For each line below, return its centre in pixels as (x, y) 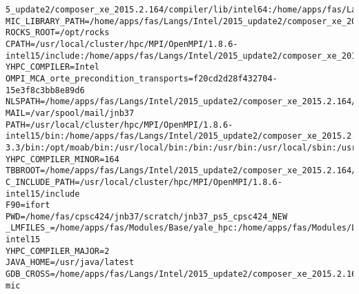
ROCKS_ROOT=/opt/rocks (58, 33)
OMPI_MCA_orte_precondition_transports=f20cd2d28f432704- (142, 78)
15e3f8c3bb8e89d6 (45, 90)
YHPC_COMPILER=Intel (53, 67)
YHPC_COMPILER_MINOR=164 (62, 159)
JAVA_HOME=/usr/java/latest (70, 263)
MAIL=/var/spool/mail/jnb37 (70, 113)
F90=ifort (28, 205)
